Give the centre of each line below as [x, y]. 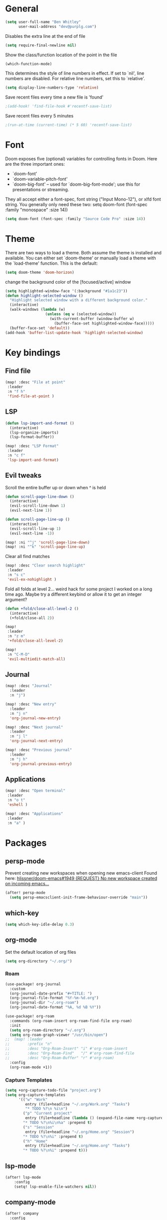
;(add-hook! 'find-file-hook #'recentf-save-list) [59, 107]
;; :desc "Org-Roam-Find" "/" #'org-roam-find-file [70, 1053]
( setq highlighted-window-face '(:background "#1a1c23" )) [66, 291]
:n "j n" [19, 713]
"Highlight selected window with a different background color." [79, 300]
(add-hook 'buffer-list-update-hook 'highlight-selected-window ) [74, 333]
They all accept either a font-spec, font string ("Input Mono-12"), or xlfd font [83, 199]
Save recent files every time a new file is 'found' [54, 97]
